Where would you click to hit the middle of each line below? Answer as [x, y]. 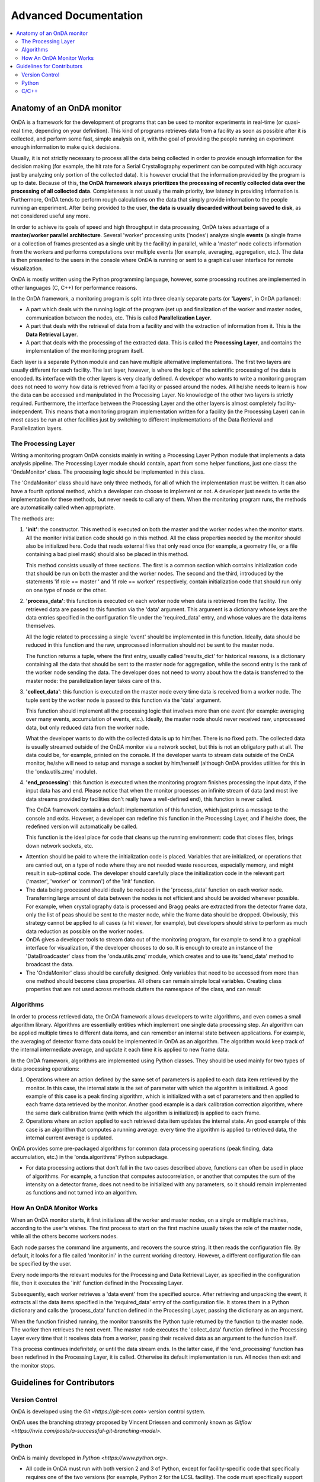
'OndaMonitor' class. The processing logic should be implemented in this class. [108, 472]
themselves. [41, 626]
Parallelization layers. [37, 428]
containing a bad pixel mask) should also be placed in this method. [107, 554]
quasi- [292, 122]
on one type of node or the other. [66, 590]
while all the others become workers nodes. [64, 1237]
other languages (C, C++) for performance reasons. [74, 288]
